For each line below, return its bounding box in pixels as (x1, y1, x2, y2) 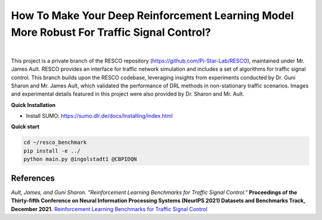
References (11, 173, 55, 183)
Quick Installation (11, 101, 56, 108)
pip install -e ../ (23, 147, 80, 154)
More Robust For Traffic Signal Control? (11, 26, 211, 39)
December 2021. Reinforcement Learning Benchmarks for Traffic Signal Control (11, 205, 208, 212)
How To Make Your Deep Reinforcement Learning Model (11, 9, 295, 22)
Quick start (11, 123, 40, 130)
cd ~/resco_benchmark (23, 139, 87, 146)
